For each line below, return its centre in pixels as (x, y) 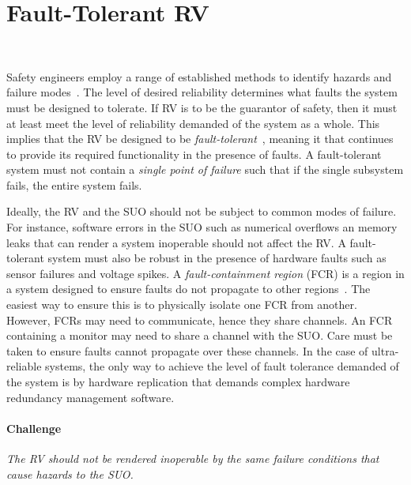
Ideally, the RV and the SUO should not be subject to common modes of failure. (202, 211)
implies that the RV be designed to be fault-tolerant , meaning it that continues (200, 139)
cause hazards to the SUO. (70, 474)
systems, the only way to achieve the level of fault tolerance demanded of (222, 366)
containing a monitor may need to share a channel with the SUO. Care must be (200, 335)
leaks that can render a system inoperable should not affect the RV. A (176, 242)
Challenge (34, 428)
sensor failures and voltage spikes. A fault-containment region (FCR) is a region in (205, 273)
